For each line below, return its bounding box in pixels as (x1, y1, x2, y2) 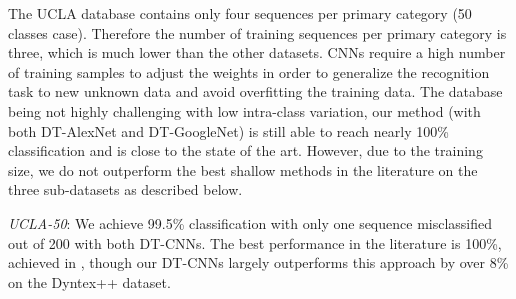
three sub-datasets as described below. (8, 179, 243, 200)
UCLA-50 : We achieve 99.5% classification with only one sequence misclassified (8, 212, 493, 233)
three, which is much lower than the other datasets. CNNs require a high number (8, 42, 506, 63)
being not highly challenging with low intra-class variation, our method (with (8, 100, 481, 121)
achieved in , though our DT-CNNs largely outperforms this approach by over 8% (8, 252, 509, 273)
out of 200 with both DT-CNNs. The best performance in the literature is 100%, (8, 232, 502, 253)
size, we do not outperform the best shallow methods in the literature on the (8, 159, 478, 180)
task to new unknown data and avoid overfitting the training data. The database (8, 81, 503, 102)
